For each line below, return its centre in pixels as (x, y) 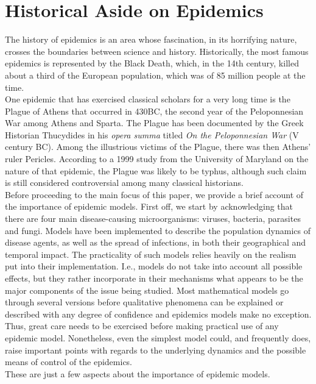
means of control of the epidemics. (69, 362)
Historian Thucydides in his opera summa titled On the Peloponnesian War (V (152, 134)
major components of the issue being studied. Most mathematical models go (147, 290)
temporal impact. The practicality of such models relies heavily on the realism (151, 254)
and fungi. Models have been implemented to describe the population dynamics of (158, 230)
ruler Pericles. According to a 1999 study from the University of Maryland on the (157, 159)
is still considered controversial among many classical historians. (124, 183)
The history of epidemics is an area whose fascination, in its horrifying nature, (151, 39)
